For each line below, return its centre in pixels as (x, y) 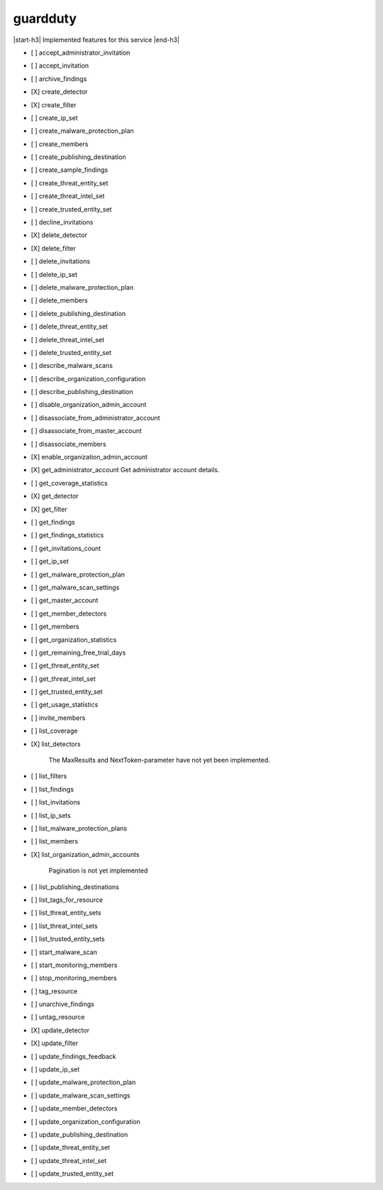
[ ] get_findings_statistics (67, 535)
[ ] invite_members (58, 718)
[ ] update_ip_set (55, 1069)
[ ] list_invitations (56, 802)
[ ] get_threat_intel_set (63, 679)
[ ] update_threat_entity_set (70, 1147)
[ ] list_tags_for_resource (67, 900)
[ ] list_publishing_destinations (75, 887)
